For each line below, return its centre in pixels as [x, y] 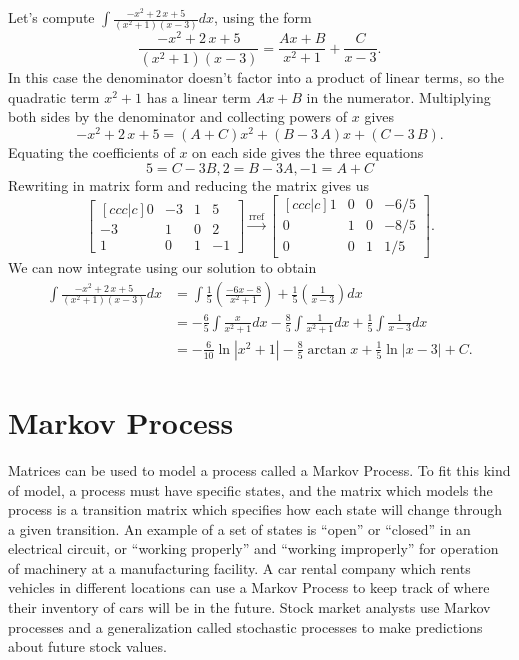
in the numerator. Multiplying [398, 96]
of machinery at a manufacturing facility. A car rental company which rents [239, 567]
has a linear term [199, 96]
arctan [327, 349]
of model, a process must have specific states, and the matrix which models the [250, 489]
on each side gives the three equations [308, 152]
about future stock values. [87, 646]
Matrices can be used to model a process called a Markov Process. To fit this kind [259, 469]
